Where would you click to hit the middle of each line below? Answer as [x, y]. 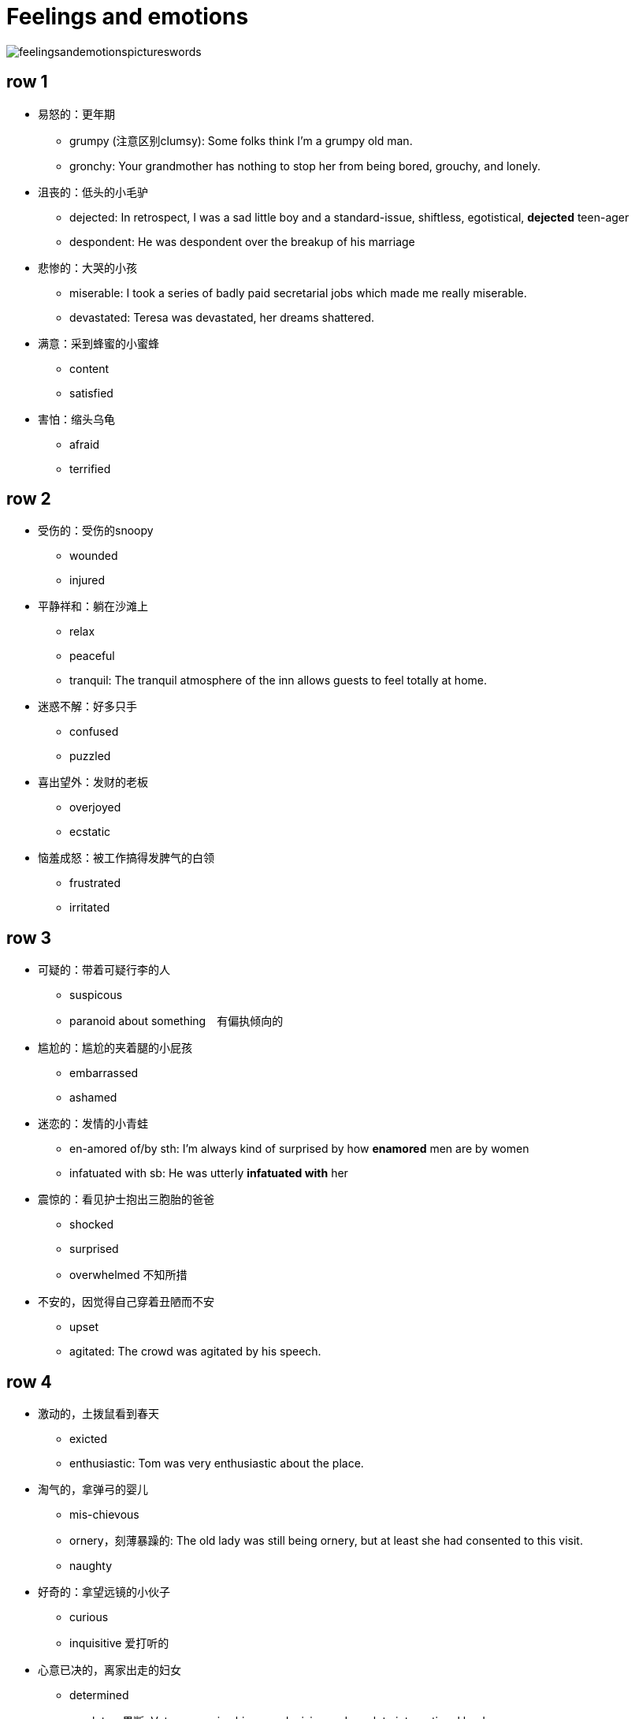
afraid [85, 444]
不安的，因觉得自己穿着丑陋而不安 [126, 1302]
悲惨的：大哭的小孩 [87, 267]
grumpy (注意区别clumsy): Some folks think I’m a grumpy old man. [241, 140]
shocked [92, 1225]
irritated [90, 908]
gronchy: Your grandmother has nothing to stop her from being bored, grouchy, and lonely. [305, 166]
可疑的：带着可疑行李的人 [104, 970]
